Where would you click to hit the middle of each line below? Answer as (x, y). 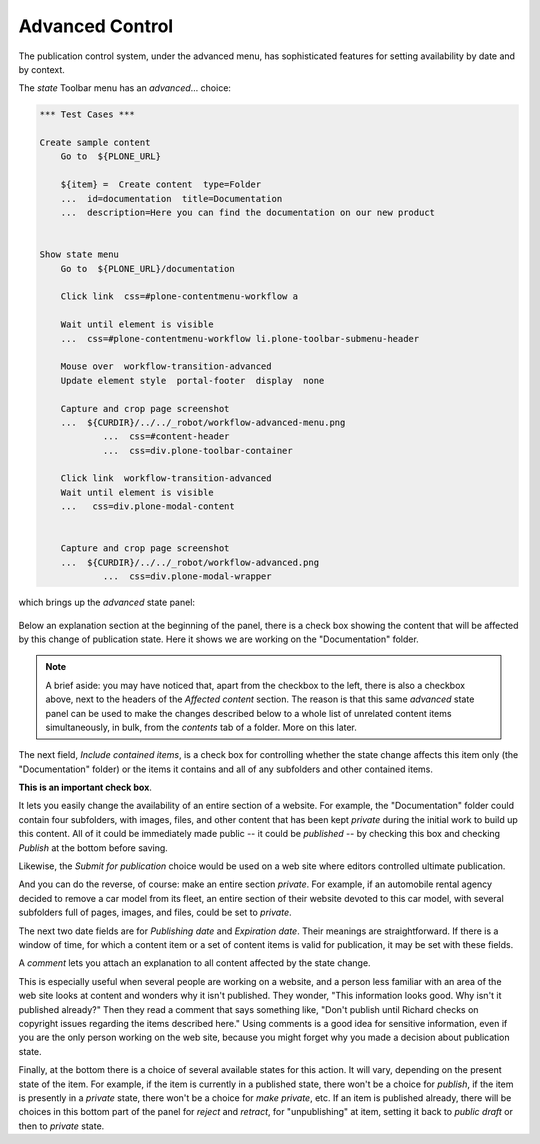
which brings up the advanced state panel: (106, 602)
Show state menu (79, 254)
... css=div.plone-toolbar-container (198, 450)
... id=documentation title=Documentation (171, 198)
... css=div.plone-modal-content (147, 506)
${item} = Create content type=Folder (161, 184)
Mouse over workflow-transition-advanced (166, 366)
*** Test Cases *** (87, 114)
